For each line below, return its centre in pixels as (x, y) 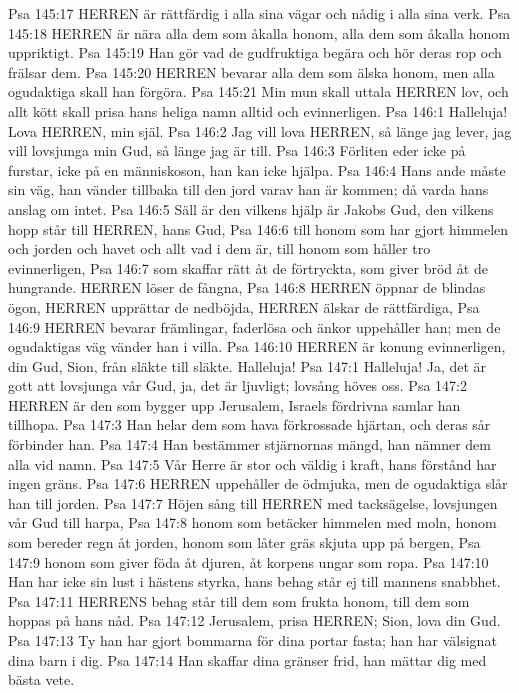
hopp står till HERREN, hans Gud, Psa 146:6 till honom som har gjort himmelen (258, 228)
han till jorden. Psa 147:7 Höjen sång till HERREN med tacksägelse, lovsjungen (253, 502)
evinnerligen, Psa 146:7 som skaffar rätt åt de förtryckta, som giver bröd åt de (248, 267)
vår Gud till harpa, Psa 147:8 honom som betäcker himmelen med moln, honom (252, 522)
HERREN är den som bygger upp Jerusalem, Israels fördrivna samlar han (234, 404)
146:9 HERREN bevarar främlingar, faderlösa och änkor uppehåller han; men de (254, 326)
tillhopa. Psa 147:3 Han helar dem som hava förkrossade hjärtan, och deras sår (249, 424)
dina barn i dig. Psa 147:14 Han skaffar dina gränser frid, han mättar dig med (247, 659)
